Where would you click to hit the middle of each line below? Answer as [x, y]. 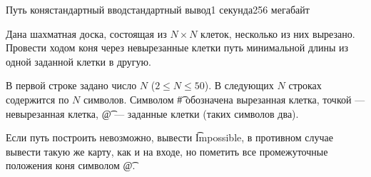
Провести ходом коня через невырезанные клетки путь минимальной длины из [177, 47]
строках [305, 85]
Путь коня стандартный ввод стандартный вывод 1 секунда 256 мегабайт [158, 9]
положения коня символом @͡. [71, 165]
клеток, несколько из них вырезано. [278, 33]
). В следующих [239, 85]
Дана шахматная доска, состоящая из [86, 33]
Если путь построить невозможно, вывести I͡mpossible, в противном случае [170, 137]
